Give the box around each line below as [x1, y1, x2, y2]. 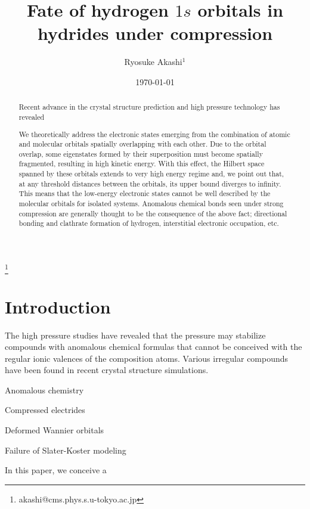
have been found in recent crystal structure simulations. [5, 364, 209, 376]
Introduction [5, 294, 111, 318]
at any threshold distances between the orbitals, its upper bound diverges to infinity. [18, 178, 281, 188]
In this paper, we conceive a [5, 464, 107, 476]
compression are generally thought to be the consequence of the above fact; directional [18, 208, 287, 218]
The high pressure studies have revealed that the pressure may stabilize [5, 328, 266, 341]
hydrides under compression [37, 21, 273, 45]
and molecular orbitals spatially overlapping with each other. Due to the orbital [18, 139, 266, 149]
